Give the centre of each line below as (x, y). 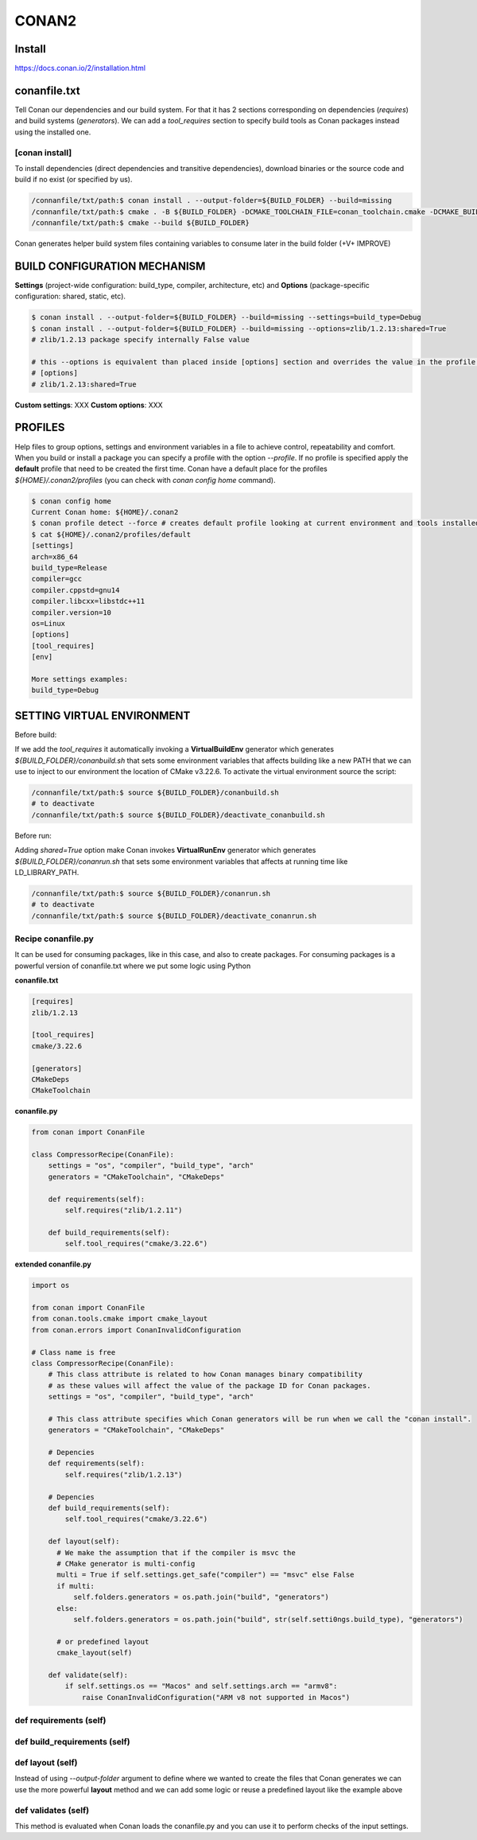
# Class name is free (74, 1352)
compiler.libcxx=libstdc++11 (88, 601)
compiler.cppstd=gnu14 (76, 590)
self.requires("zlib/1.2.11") (124, 1210)
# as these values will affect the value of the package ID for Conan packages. (209, 1385)
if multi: (76, 1586)
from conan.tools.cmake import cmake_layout (120, 1319)
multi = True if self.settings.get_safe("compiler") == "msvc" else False (206, 1575)
